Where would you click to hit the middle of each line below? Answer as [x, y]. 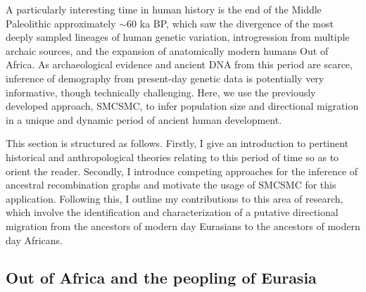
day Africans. [34, 240]
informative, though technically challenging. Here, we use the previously [161, 92]
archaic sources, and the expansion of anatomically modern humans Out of [167, 50]
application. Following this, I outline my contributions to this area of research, [175, 198]
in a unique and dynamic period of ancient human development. [144, 119]
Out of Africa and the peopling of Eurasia [161, 278]
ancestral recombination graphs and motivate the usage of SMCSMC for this [171, 185]
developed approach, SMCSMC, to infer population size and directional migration [182, 106]
